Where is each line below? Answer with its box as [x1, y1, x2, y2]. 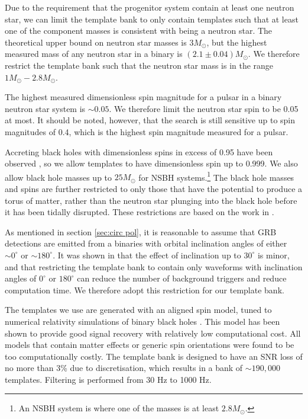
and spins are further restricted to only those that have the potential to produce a [5, 182, 303, 194]
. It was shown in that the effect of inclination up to [53, 248, 241, 261]
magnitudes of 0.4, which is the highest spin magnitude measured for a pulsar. [5, 125, 288, 137]
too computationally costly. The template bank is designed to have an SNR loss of [5, 350, 303, 362]
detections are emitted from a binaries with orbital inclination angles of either [5, 237, 287, 250]
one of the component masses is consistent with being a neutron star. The [5, 24, 273, 37]
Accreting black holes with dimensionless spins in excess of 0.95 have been [5, 145, 273, 158]
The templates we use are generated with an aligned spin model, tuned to [5, 303, 272, 316]
